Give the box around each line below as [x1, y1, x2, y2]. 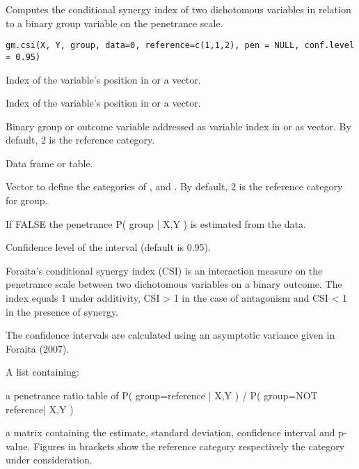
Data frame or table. [6, 155, 93, 170]
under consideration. [6, 452, 93, 467]
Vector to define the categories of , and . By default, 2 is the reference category [6, 179, 343, 194]
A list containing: [6, 364, 79, 379]
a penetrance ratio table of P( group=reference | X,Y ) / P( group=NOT [6, 388, 318, 402]
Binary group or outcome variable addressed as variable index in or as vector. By [6, 118, 351, 133]
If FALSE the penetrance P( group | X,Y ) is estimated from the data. [6, 216, 306, 231]
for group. [6, 193, 48, 208]
